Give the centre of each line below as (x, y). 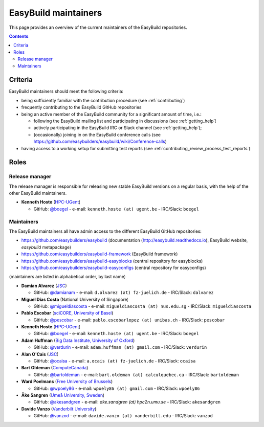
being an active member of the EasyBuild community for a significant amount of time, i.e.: (111, 114)
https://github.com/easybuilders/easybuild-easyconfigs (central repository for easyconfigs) (114, 268)
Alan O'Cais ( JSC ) (40, 354)
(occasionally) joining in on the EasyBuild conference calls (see (97, 135)
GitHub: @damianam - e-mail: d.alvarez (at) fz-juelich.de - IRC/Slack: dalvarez (124, 292)
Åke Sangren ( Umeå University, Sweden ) (63, 395)
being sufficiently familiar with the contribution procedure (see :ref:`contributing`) (103, 100)
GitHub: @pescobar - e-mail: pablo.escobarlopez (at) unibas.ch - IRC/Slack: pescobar (129, 320)
